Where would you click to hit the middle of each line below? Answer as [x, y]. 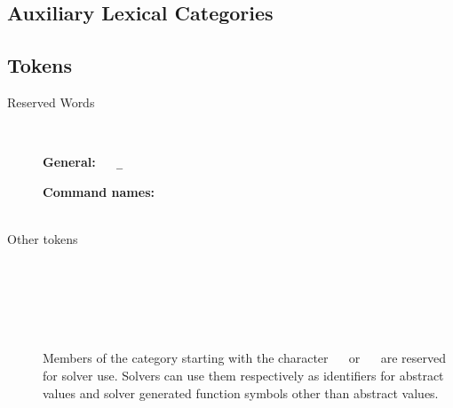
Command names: [99, 191]
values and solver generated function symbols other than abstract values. [241, 392]
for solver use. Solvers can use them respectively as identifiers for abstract [243, 375]
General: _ [83, 162]
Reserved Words [51, 102]
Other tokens [43, 239]
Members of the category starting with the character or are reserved [244, 358]
